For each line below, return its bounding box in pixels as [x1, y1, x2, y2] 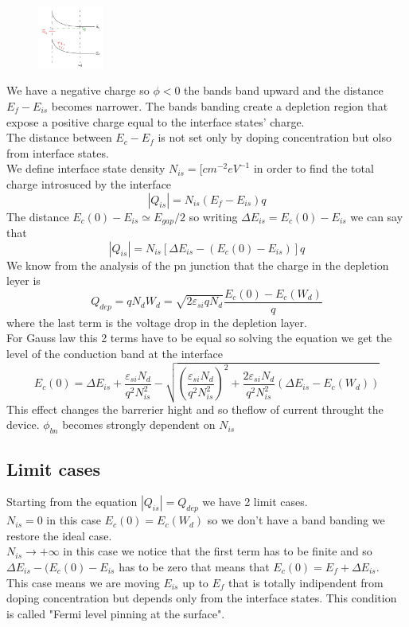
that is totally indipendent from [228, 574, 384, 590]
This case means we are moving [6, 574, 160, 590]
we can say [350, 208, 403, 224]
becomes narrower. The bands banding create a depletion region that [51, 97, 388, 114]
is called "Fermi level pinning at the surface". [6, 605, 225, 621]
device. [6, 416, 40, 433]
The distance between [6, 129, 112, 146]
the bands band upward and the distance [184, 82, 384, 99]
